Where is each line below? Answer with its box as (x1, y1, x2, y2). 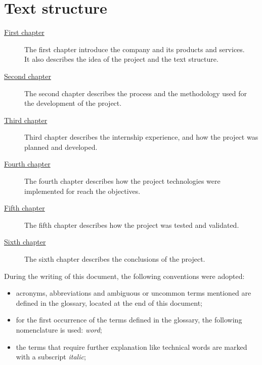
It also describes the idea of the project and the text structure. (24, 54, 219, 64)
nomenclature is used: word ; (16, 325, 102, 335)
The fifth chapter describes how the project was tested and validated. (24, 219, 239, 230)
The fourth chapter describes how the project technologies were (24, 176, 221, 186)
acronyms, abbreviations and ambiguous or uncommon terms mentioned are (16, 288, 251, 298)
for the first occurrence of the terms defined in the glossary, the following (16, 314, 242, 325)
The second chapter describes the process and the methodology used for (24, 88, 247, 98)
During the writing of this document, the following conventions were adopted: (4, 270, 245, 281)
